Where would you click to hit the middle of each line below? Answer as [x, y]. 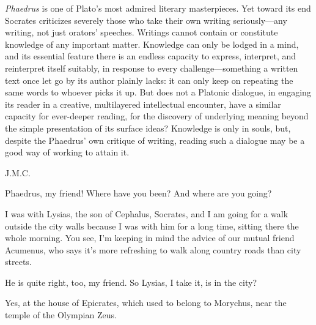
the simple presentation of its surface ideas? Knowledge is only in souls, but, [148, 128]
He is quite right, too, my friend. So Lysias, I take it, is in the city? [131, 282]
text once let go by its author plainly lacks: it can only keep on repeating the [149, 80]
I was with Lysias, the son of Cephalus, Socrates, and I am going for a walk [147, 213]
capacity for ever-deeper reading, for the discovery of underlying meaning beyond [157, 116]
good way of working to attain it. [67, 152]
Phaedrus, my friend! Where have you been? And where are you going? [138, 193]
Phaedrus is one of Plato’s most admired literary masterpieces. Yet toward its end [158, 8]
